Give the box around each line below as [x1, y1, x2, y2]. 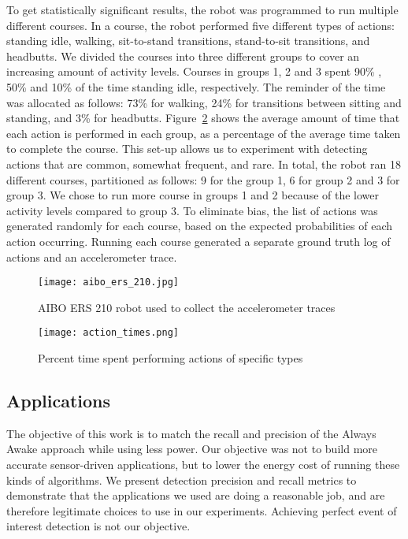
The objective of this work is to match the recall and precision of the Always [6, 425, 376, 441]
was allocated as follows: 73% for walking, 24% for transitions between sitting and [6, 94, 402, 110]
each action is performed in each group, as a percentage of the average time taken [6, 125, 401, 141]
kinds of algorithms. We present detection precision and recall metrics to [6, 471, 357, 488]
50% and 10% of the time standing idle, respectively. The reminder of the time [6, 78, 386, 95]
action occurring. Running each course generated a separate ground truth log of [6, 232, 391, 249]
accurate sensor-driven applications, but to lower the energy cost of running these [6, 455, 400, 472]
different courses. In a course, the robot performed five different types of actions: [6, 17, 395, 33]
